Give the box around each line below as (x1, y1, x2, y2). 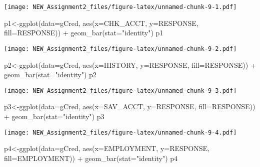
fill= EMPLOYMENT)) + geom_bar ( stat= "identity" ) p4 (4, 153, 178, 163)
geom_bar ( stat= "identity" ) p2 (4, 69, 96, 80)
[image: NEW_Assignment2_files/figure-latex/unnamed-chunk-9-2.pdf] (4, 45, 237, 52)
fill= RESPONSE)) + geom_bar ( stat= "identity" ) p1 (4, 27, 163, 38)
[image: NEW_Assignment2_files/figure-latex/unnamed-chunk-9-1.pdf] (4, 3, 237, 10)
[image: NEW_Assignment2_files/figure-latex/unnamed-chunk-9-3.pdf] (4, 87, 237, 94)
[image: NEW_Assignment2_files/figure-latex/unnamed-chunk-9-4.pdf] (4, 129, 237, 136)
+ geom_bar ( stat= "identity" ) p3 (4, 111, 104, 121)
